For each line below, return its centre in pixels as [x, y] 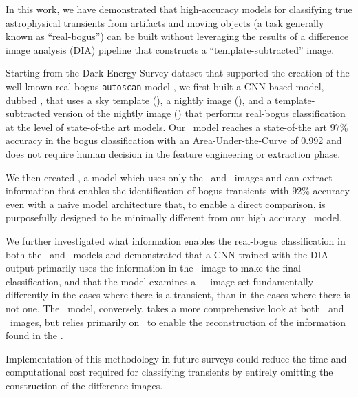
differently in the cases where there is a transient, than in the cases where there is [178, 295]
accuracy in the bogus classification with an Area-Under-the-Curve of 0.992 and [174, 140]
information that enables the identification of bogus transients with [147, 191]
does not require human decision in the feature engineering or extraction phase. [173, 154]
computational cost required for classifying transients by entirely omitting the [169, 372]
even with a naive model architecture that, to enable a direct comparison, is [166, 204]
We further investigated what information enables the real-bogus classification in [176, 240]
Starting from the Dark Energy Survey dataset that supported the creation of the [178, 73]
